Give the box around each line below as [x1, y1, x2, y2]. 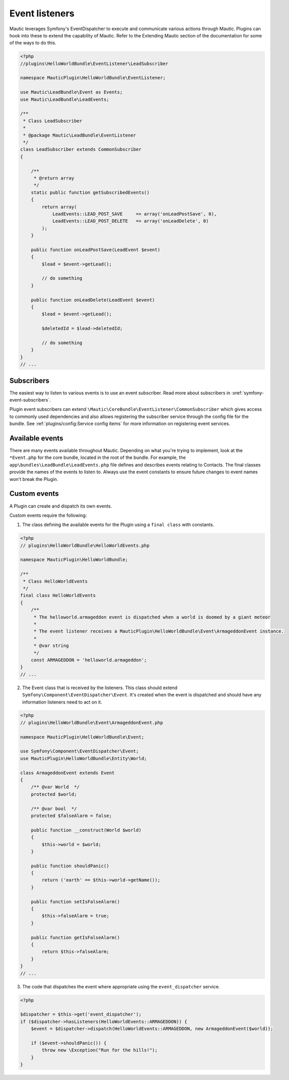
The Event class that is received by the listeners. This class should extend [22, 685, 178, 691]
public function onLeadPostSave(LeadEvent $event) [31, 247, 160, 253]
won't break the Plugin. [9, 476, 58, 482]
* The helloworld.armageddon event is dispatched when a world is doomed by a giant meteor [33, 614, 271, 620]
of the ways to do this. [9, 40, 57, 46]
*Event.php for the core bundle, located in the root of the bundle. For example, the [9, 454, 186, 460]
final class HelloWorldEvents [20, 592, 96, 599]
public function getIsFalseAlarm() [31, 934, 120, 940]
